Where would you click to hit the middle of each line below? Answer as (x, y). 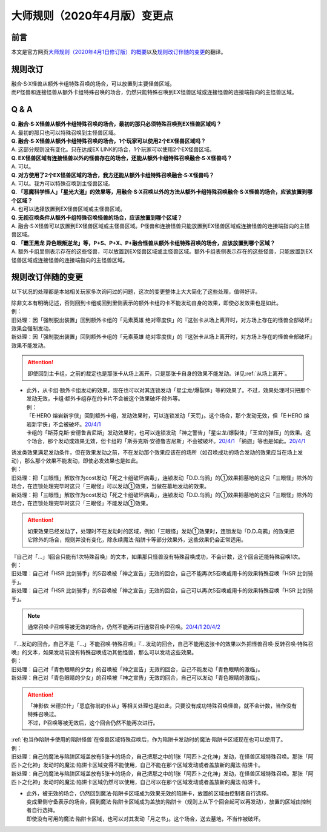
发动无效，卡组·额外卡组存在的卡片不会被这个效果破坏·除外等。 (105, 399)
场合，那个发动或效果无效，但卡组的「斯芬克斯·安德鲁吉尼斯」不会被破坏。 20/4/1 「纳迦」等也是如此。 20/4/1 (168, 441)
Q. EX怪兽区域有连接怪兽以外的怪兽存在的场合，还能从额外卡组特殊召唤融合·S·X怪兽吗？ (122, 158)
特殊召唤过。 (44, 714)
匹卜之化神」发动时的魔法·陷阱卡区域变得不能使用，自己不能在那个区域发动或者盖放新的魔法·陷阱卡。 (137, 765)
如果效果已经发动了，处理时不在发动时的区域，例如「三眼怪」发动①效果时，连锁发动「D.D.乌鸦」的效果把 (161, 531)
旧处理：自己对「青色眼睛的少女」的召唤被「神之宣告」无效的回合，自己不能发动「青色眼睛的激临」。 (137, 669)
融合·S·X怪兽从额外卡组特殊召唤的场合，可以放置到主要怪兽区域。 (93, 83)
